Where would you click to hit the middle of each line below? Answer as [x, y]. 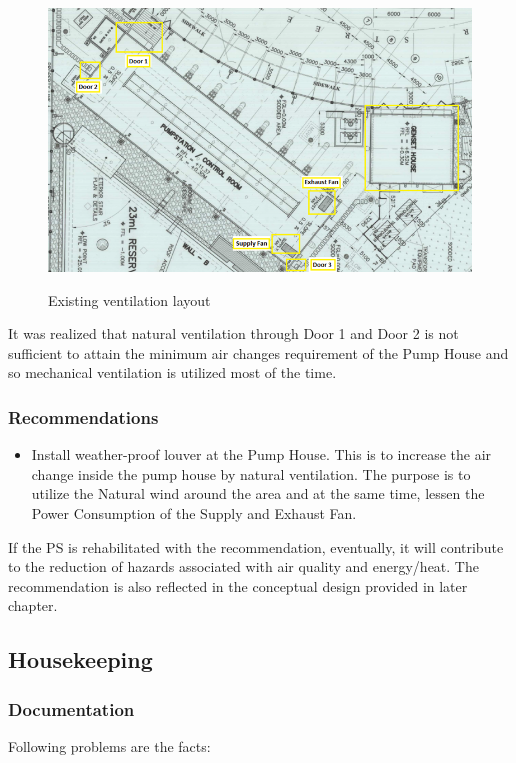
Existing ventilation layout [129, 299]
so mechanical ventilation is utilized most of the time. [172, 372]
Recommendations [83, 416]
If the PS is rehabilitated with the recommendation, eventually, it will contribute [256, 546]
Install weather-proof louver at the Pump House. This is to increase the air [261, 454]
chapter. [33, 605]
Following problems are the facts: [109, 745]
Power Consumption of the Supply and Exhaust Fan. [194, 512]
